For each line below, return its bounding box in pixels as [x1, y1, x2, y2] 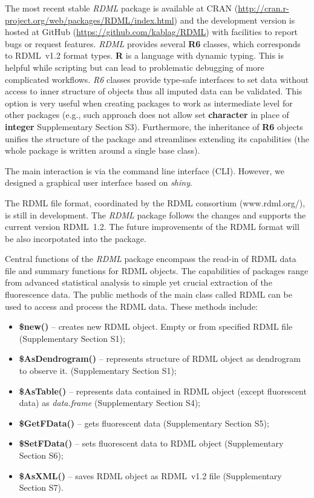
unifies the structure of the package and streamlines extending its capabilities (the [5, 132, 310, 145]
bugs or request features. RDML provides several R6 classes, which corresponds [5, 37, 301, 50]
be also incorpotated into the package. [5, 232, 146, 244]
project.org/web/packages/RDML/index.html [5, 13, 174, 26]
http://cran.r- [238, 2, 289, 14]
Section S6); [19, 449, 64, 461]
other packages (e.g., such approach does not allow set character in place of [5, 108, 289, 121]
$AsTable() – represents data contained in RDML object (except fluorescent [19, 384, 307, 397]
